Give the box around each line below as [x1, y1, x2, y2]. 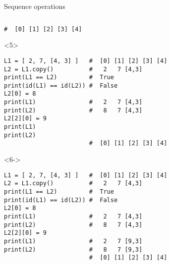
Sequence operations [4, 1, 65, 11]
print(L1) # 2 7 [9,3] [4, 237, 143, 245]
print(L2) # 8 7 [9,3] [4, 246, 143, 253]
